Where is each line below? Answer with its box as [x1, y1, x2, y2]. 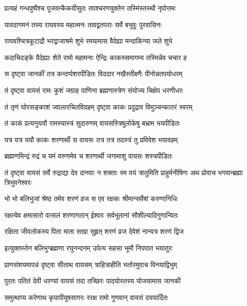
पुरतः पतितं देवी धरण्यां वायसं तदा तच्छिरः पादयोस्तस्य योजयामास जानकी [4, 276, 181, 286]
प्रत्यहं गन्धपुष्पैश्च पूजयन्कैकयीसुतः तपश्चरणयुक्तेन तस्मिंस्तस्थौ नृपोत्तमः [4, 3, 176, 13]
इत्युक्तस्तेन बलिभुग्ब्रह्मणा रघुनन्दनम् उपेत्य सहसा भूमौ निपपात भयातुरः [4, 242, 173, 253]
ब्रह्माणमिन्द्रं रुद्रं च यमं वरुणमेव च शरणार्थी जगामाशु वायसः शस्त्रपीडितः [4, 151, 173, 161]
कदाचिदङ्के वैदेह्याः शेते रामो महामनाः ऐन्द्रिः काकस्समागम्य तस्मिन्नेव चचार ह [4, 52, 187, 62]
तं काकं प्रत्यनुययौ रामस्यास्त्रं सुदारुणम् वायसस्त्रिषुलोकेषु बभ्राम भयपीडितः [4, 118, 180, 128]
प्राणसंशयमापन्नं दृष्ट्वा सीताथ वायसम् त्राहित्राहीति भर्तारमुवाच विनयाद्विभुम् [4, 259, 177, 269]
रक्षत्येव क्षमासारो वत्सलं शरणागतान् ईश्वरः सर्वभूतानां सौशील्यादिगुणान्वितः [4, 210, 179, 220]
